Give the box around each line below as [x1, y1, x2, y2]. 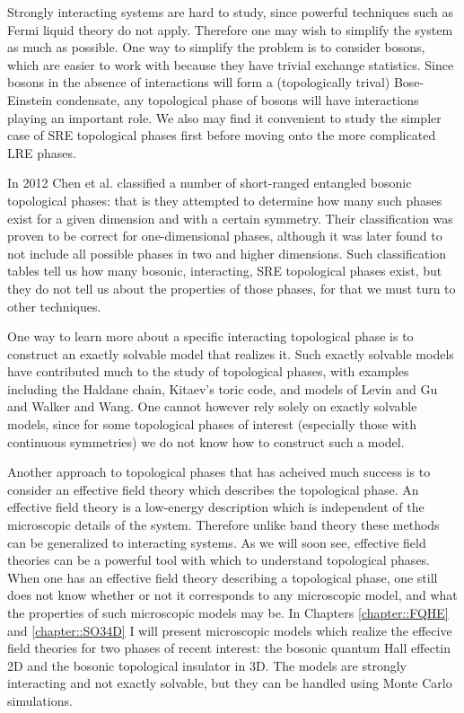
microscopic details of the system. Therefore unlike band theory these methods [7, 515, 440, 534]
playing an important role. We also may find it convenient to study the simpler [7, 108, 442, 127]
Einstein [7, 90, 53, 109]
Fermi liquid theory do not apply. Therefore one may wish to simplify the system [7, 20, 453, 39]
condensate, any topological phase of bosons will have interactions [56, 90, 419, 109]
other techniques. [7, 296, 101, 315]
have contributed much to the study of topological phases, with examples [7, 362, 409, 381]
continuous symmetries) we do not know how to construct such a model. [7, 432, 405, 451]
